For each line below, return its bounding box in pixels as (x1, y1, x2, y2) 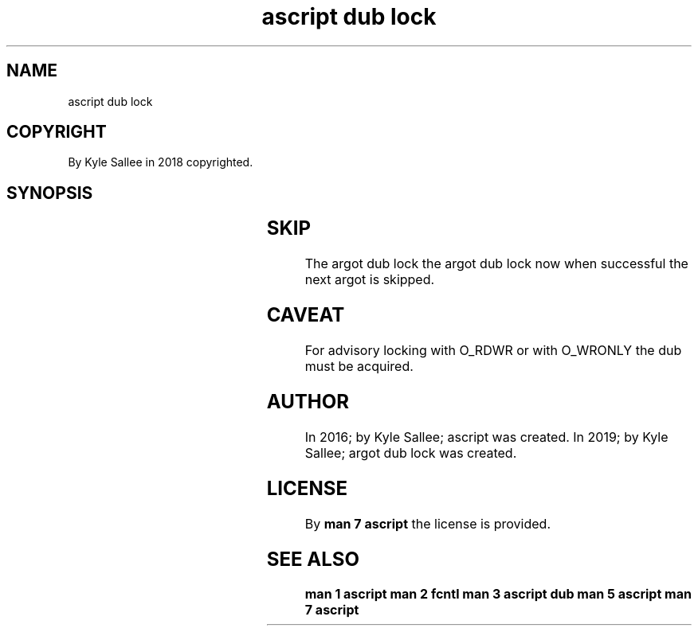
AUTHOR (266, 389, 349, 413)
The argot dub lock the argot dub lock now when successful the (304, 256, 688, 272)
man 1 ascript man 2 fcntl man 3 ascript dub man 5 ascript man (304, 586, 692, 603)
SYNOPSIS (6, 182, 93, 203)
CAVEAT (266, 303, 345, 327)
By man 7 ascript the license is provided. (304, 515, 551, 532)
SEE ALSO (266, 547, 360, 571)
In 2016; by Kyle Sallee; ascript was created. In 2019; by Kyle (304, 428, 669, 445)
